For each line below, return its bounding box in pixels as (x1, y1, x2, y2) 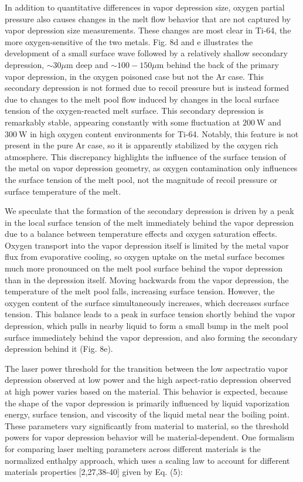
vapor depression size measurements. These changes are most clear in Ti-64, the (5, 24, 291, 36)
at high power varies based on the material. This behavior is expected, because (5, 385, 288, 397)
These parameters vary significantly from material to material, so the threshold (5, 419, 289, 432)
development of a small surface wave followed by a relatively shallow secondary (5, 47, 288, 59)
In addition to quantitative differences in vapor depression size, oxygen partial (5, 1, 285, 13)
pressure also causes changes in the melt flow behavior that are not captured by (5, 12, 291, 25)
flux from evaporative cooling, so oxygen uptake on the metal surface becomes (5, 250, 285, 263)
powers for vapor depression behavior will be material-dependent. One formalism (5, 431, 295, 443)
